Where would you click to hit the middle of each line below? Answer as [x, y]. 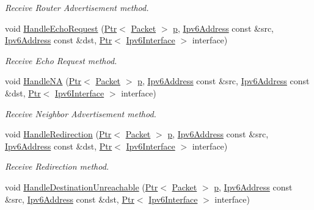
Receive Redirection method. [57, 166]
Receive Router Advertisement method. [77, 7]
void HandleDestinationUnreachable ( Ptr [82, 186]
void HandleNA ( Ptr [43, 81]
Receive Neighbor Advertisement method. [81, 113]
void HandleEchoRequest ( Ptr [61, 28]
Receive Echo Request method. [61, 60]
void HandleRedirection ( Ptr [58, 134]
